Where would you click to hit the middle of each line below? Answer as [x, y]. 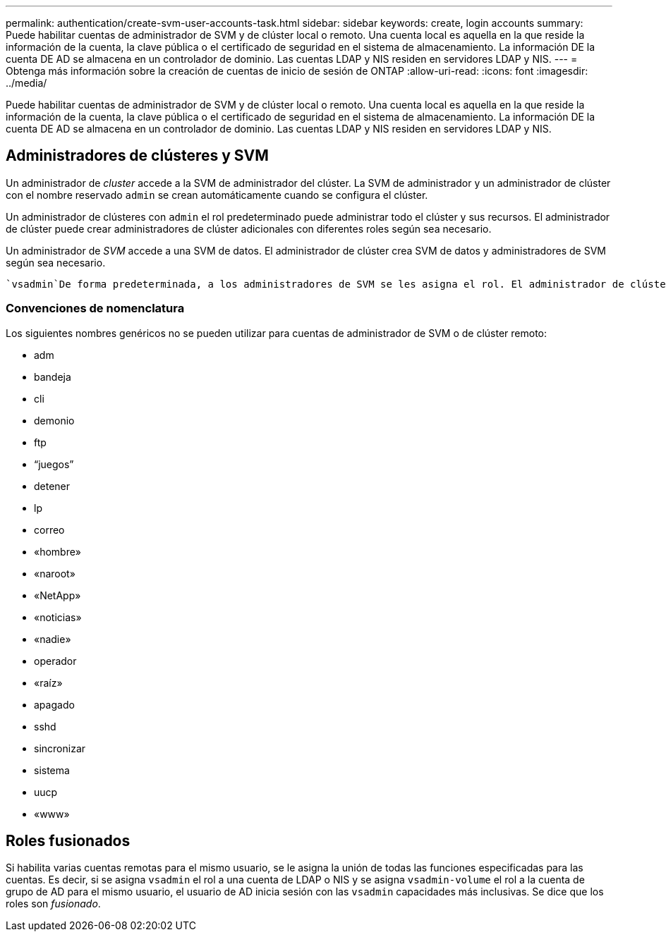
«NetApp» [57, 595]
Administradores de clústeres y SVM [137, 156]
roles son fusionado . [53, 904]
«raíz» [48, 682]
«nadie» [53, 639]
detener [52, 486]
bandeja [53, 376]
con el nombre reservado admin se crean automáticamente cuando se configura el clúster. [217, 195]
